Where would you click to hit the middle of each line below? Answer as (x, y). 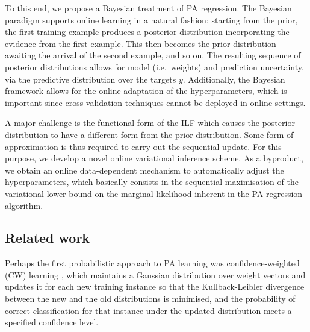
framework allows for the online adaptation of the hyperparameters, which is (146, 91)
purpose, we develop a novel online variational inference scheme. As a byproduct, (154, 158)
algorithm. (24, 205)
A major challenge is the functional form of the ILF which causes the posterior (150, 123)
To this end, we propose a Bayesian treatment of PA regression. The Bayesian (148, 8)
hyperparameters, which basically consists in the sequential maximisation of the (152, 182)
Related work (48, 238)
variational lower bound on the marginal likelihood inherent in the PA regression (154, 193)
